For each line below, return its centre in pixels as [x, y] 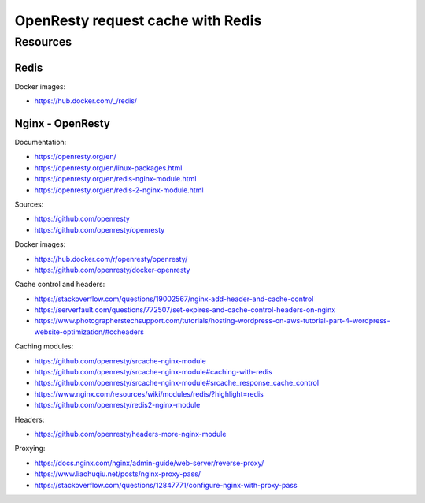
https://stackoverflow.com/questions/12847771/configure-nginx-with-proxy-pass [166, 485]
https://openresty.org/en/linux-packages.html [108, 168]
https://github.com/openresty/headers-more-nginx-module [130, 434]
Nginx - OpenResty [62, 123]
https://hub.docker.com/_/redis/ [86, 101]
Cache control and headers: [60, 285]
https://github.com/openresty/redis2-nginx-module [117, 405]
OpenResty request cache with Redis [138, 20]
